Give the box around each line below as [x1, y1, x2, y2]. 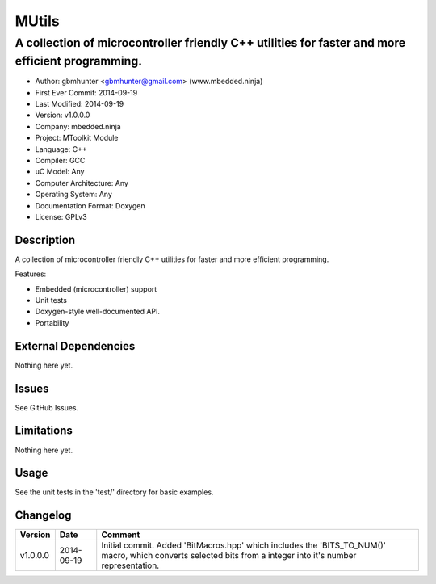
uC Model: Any [35, 166, 85, 177]
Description [15, 233, 76, 246]
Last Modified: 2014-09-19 [35, 99, 124, 109]
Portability [35, 317, 69, 327]
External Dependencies [15, 339, 136, 353]
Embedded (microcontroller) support [35, 284, 157, 294]
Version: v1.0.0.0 [35, 110, 90, 120]
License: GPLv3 [35, 212, 88, 221]
